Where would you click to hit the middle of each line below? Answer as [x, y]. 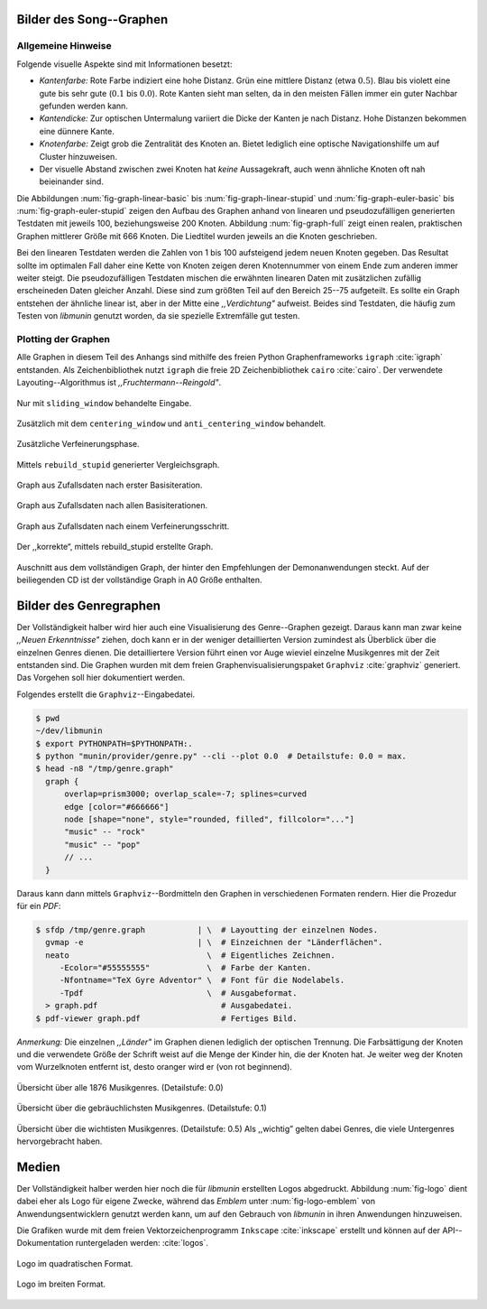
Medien [38, 1167]
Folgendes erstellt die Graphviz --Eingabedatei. [106, 694]
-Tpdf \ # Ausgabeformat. [178, 993]
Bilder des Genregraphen [89, 605]
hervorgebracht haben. [60, 1141]
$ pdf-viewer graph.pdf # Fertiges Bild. [166, 1018]
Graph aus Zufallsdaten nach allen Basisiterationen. [112, 506]
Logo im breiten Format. [61, 1284]
